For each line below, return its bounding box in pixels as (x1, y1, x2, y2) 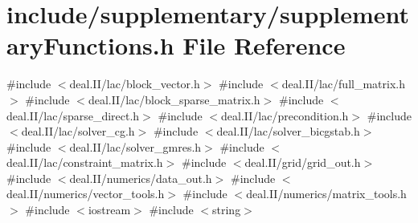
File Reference (182, 29, 346, 62)
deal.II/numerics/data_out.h (69, 169, 212, 186)
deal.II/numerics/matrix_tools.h (246, 185, 407, 202)
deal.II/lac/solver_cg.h (21, 123, 135, 140)
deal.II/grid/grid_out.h (244, 154, 361, 171)
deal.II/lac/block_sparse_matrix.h (88, 91, 260, 107)
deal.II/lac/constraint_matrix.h (6, 154, 163, 171)
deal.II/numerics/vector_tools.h (6, 185, 165, 202)
